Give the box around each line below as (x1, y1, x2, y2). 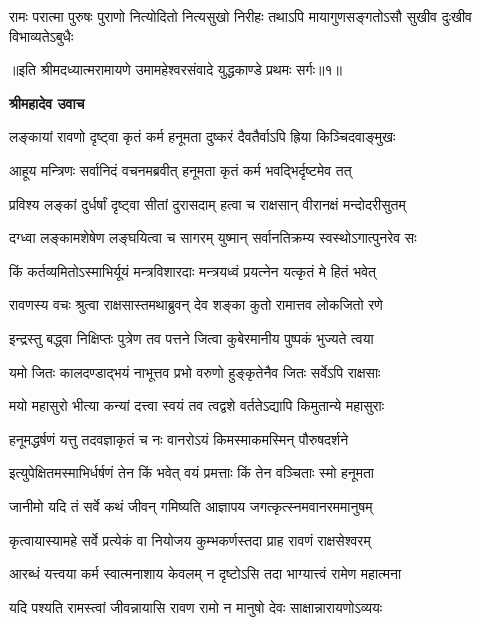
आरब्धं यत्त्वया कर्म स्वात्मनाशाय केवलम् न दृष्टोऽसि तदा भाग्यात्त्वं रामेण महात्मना (9, 563, 402, 584)
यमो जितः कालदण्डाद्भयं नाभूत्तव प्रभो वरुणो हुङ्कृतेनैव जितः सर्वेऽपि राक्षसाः (9, 361, 381, 382)
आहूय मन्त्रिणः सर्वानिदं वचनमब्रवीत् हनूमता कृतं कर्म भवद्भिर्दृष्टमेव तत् (9, 159, 352, 180)
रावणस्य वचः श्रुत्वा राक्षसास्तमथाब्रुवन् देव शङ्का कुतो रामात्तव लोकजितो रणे (9, 294, 383, 315)
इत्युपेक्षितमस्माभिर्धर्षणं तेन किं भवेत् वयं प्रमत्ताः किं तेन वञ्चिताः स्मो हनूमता (9, 462, 375, 483)
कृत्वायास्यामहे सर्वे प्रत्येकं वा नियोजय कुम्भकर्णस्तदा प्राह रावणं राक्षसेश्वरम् (9, 529, 371, 550)
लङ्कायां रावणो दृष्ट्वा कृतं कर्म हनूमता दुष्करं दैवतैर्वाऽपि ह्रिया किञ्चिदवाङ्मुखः (9, 126, 396, 147)
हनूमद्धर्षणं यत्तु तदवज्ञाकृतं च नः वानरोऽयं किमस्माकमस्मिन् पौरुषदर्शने (9, 428, 349, 449)
